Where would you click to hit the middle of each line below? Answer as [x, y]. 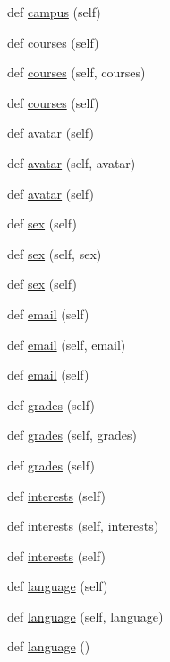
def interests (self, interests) [83, 526]
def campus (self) [54, 12]
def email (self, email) [67, 344]
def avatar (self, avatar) [72, 162]
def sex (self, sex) [55, 253]
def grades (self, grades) [72, 435]
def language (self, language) [85, 616]
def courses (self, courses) [76, 72]
